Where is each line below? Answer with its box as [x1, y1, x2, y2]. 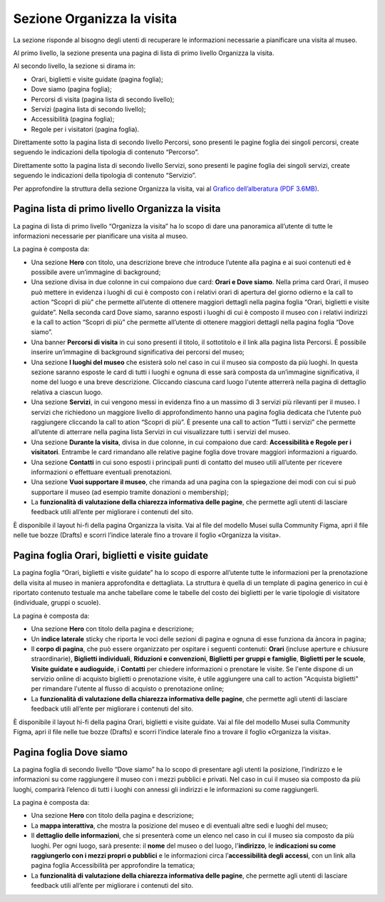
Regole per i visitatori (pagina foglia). [31, 125, 140, 134]
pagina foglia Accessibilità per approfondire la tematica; [31, 861, 195, 870]
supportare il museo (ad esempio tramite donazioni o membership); [31, 488, 230, 496]
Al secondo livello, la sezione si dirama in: [13, 61, 135, 71]
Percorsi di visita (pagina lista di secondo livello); [31, 95, 175, 104]
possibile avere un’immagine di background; [31, 268, 161, 276]
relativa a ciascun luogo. [31, 388, 103, 396]
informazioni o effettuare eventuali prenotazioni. [31, 468, 173, 476]
